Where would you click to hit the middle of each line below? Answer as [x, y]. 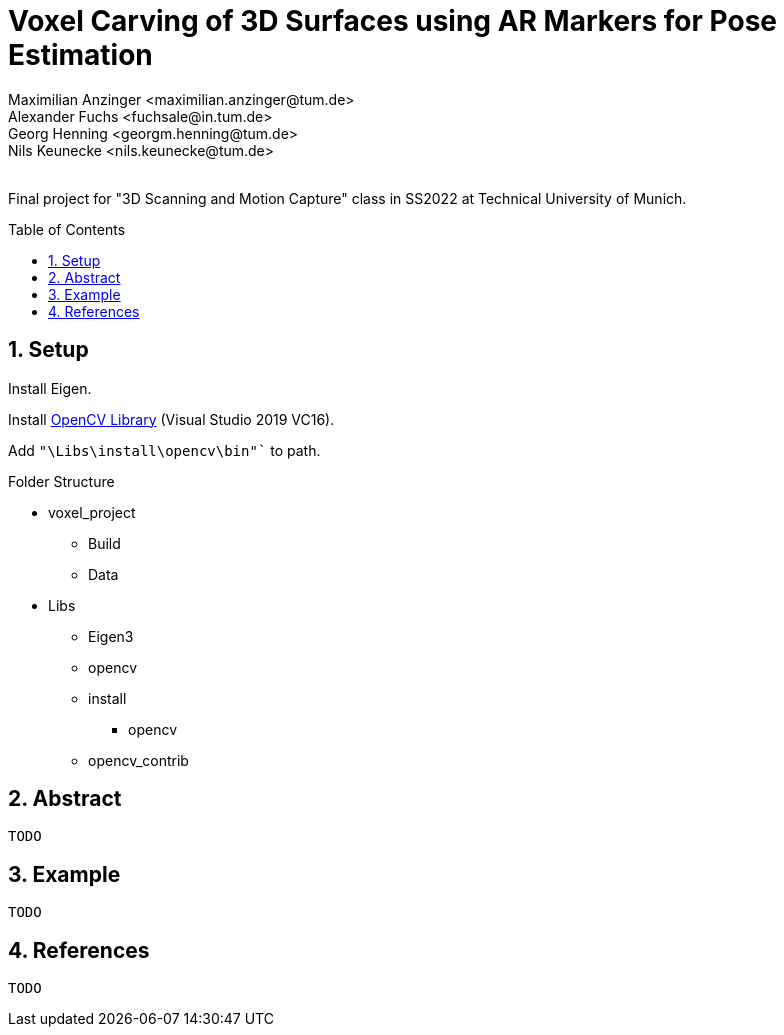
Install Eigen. [50, 388]
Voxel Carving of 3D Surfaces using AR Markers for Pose [392, 21]
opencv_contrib [138, 760]
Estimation [80, 55]
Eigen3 [111, 636]
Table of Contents [67, 229]
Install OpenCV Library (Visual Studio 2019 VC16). [171, 419]
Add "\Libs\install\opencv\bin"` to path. [164, 450]
